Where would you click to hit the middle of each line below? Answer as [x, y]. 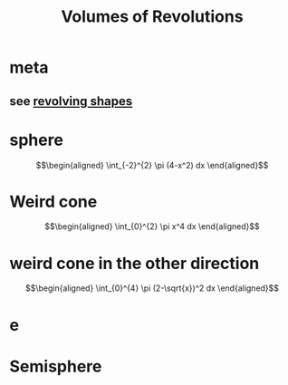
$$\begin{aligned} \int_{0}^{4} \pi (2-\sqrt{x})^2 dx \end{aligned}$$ [152, 288]
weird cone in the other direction [134, 263]
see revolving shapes [71, 101]
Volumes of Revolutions [152, 17]
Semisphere [56, 366]
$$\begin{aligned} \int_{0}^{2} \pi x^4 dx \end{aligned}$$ [152, 226]
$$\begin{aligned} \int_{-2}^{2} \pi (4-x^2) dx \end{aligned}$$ [152, 165]
